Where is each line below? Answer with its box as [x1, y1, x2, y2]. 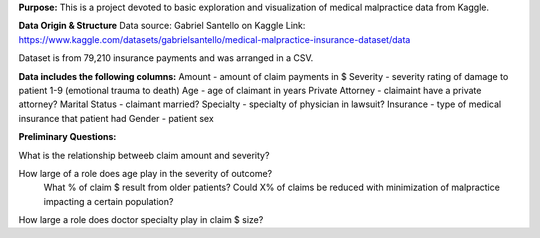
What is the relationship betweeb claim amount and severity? [18, 149, 270, 161]
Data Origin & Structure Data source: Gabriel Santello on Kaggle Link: [18, 20, 306, 32]
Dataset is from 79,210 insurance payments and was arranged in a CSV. [18, 52, 314, 64]
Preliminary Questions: [18, 131, 117, 143]
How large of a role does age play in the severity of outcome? [18, 167, 273, 179]
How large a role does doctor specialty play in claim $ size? [18, 214, 264, 226]
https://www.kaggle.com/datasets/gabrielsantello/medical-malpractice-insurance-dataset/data [18, 33, 411, 45]
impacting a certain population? [43, 195, 174, 207]
